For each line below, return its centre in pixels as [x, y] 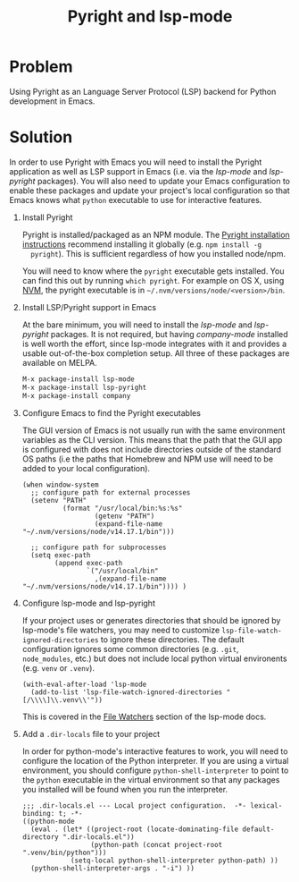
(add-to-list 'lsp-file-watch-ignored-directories [127, 692]
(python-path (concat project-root [157, 844]
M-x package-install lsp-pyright [84, 387]
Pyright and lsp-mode [150, 17]
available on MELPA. [60, 362]
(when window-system [60, 485]
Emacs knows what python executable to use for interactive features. [136, 199]
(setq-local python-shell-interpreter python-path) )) [174, 861]
